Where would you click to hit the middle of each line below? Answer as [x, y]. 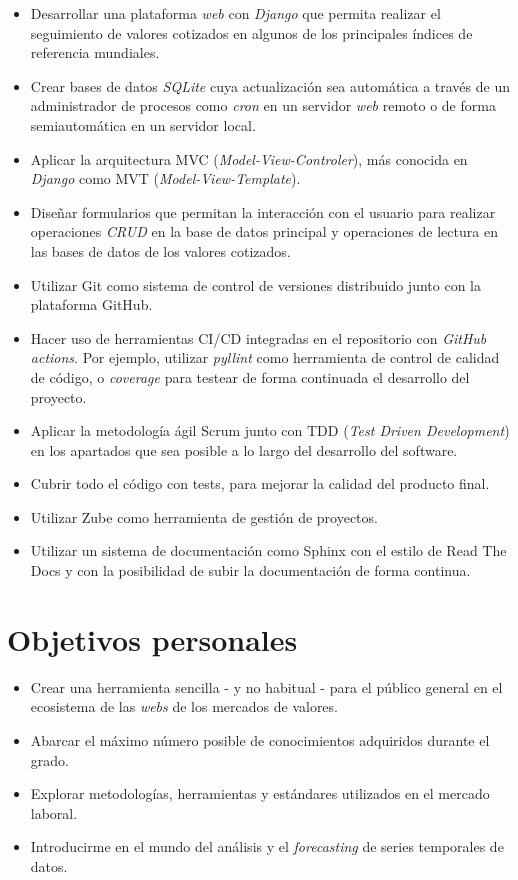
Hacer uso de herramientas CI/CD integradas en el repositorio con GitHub [258, 337]
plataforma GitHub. [91, 304]
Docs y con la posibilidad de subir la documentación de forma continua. [250, 570]
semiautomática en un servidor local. [143, 124]
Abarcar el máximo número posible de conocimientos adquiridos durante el [260, 739]
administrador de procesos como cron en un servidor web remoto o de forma [263, 105]
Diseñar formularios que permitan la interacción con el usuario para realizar [263, 211]
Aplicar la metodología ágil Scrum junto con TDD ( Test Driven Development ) [270, 430]
